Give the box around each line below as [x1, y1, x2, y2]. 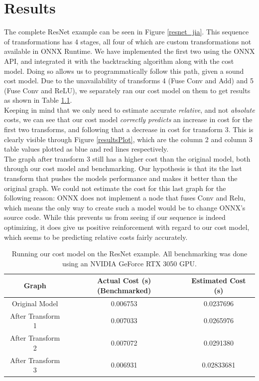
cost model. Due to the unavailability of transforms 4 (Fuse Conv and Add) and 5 [4, 75, 254, 86]
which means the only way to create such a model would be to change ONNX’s [4, 202, 246, 212]
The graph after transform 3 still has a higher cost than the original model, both [4, 153, 251, 164]
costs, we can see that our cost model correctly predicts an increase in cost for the [4, 114, 253, 125]
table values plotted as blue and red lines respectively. [4, 144, 169, 154]
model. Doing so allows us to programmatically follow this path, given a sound [4, 65, 244, 76]
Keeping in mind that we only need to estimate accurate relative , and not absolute [4, 104, 255, 115]
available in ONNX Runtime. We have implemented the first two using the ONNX [4, 46, 255, 56]
